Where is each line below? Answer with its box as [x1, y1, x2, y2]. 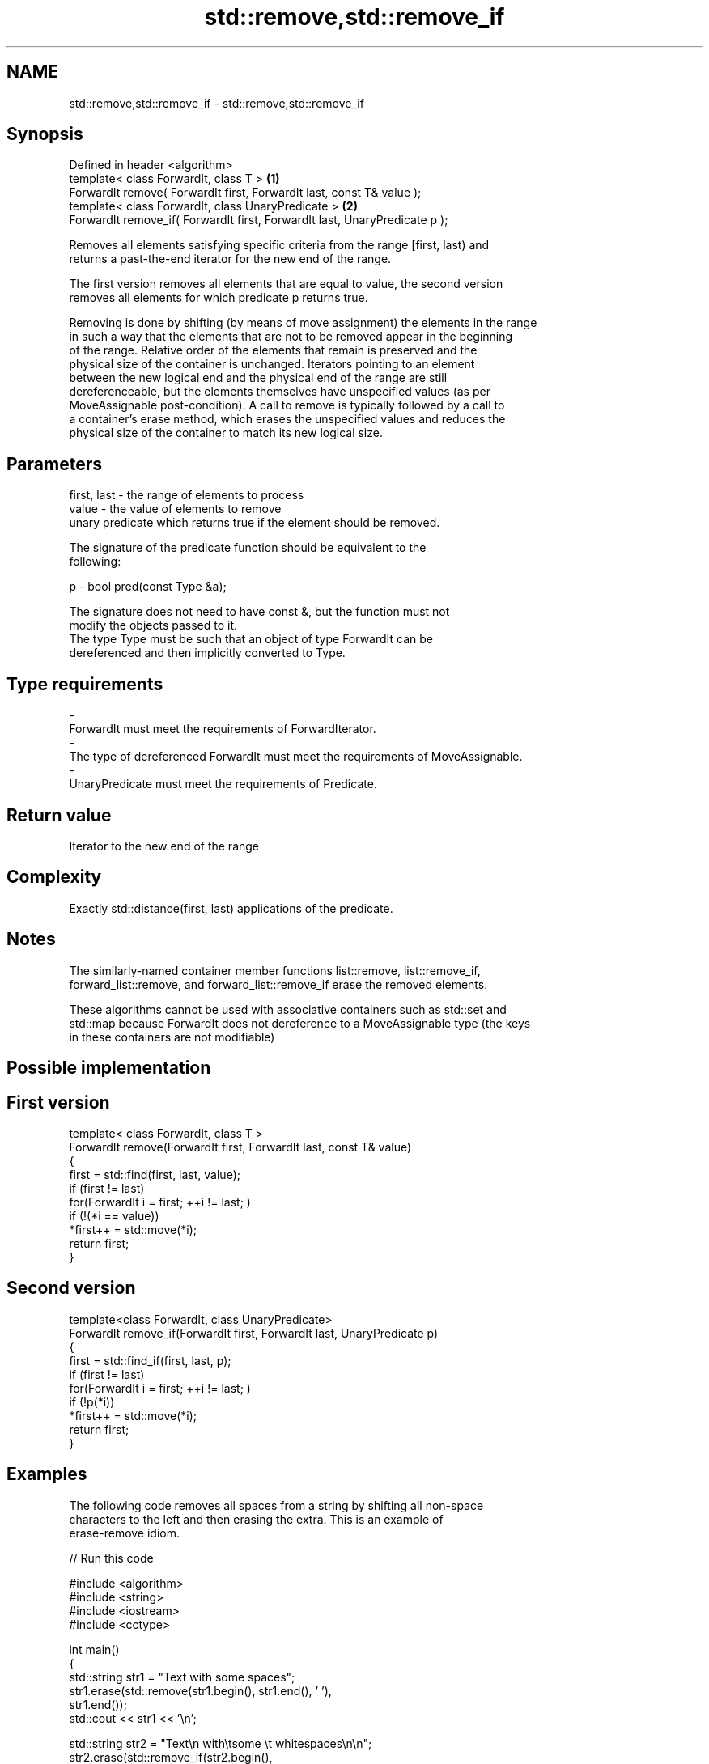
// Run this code [69, 1550, 154, 1565]
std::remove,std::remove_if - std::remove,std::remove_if [69, 95, 364, 110]
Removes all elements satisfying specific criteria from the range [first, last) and [69, 238, 490, 252]
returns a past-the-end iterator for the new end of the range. [69, 252, 392, 266]
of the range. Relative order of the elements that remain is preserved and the [69, 343, 478, 358]
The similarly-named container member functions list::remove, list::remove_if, [69, 963, 481, 977]
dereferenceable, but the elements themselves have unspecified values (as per [69, 384, 490, 399]
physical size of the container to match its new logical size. [69, 426, 383, 440]
